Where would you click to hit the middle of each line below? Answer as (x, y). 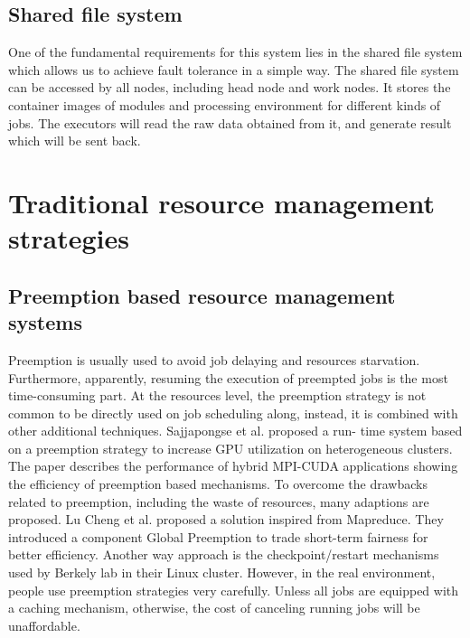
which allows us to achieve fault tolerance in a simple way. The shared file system (234, 69)
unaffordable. (44, 625)
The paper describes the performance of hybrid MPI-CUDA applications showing (233, 466)
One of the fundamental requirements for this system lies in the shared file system (235, 52)
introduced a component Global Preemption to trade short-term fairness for (218, 536)
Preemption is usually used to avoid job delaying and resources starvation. (214, 359)
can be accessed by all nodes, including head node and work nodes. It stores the (230, 87)
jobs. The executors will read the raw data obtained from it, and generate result (230, 122)
